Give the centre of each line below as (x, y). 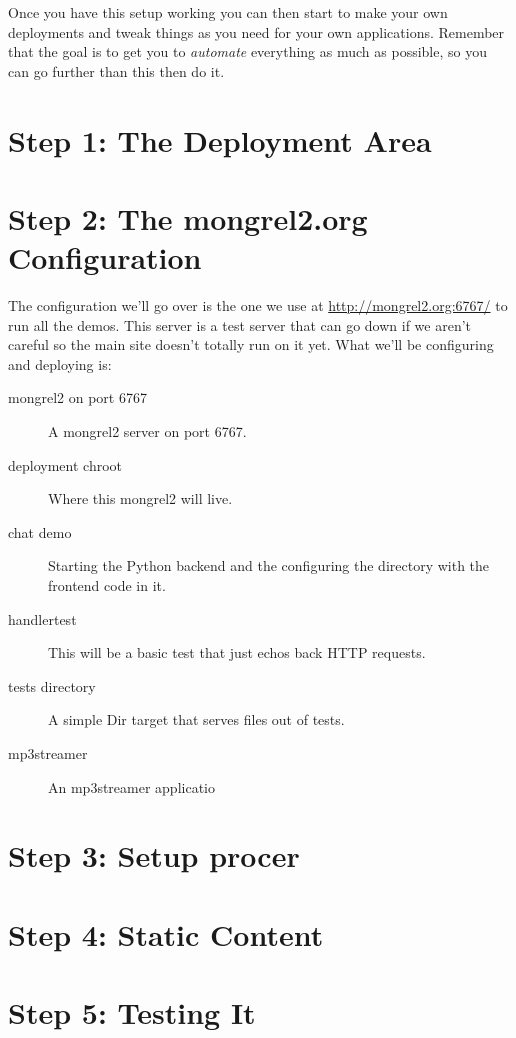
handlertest (42, 618)
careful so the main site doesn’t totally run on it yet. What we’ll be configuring (251, 344)
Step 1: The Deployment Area (220, 139)
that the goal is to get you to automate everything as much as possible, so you (247, 51)
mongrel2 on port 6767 (77, 397)
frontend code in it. (107, 585)
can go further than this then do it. (116, 70)
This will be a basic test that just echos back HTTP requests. (237, 652)
